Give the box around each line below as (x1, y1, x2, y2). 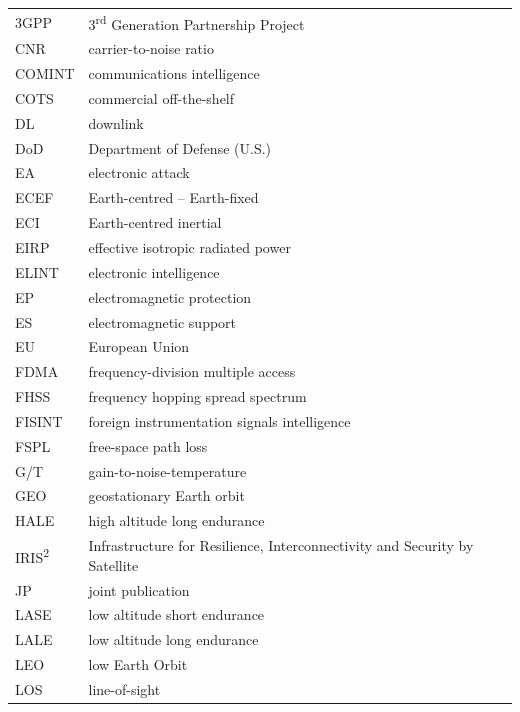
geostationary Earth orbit (88, 485, 245, 506)
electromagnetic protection (88, 286, 252, 307)
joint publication (88, 579, 190, 600)
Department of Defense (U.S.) (88, 137, 272, 158)
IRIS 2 (15, 544, 50, 567)
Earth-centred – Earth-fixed (88, 187, 259, 208)
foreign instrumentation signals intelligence (88, 410, 351, 431)
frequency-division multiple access (88, 361, 296, 382)
